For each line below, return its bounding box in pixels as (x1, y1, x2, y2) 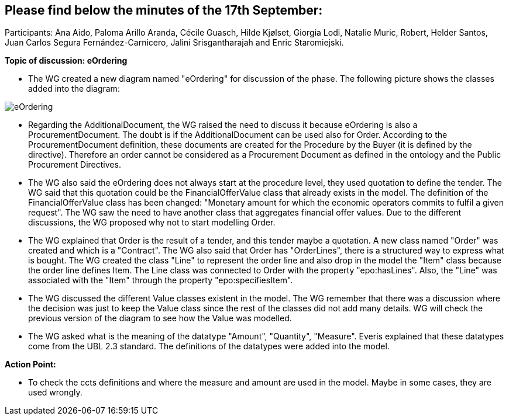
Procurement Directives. (28, 159, 121, 170)
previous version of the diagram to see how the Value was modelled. (28, 313, 292, 324)
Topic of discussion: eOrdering (5, 55, 128, 66)
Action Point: (5, 359, 56, 370)
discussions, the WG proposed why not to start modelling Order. (28, 217, 276, 228)
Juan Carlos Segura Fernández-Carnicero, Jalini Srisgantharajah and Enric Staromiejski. (5, 37, 344, 48)
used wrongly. (28, 387, 82, 398)
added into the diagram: (28, 84, 120, 94)
